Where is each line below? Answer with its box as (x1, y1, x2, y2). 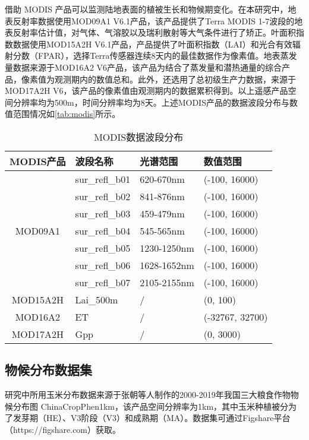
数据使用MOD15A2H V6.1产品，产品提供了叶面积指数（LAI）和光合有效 (12, 37, 292, 50)
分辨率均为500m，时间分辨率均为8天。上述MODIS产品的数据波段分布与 (12, 96, 289, 108)
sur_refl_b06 (75, 258, 131, 272)
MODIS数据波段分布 (94, 129, 184, 144)
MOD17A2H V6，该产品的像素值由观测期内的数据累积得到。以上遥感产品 (5, 84, 288, 97)
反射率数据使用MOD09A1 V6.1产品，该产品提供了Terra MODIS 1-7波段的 (12, 14, 295, 27)
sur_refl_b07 (75, 275, 131, 289)
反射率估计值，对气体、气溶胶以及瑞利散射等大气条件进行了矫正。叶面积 (12, 26, 296, 39)
